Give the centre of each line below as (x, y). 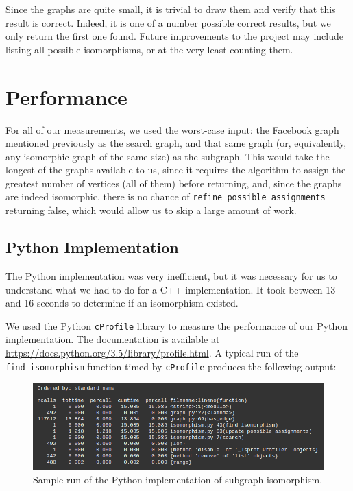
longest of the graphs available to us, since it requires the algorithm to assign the (176, 170)
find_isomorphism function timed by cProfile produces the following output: (171, 366)
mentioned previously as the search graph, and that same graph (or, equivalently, (176, 143)
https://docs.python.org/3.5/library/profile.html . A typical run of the (152, 352)
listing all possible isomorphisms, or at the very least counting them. (149, 49)
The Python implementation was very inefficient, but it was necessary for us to (171, 275)
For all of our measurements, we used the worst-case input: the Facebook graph (172, 129)
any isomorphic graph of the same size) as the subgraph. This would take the (168, 156)
